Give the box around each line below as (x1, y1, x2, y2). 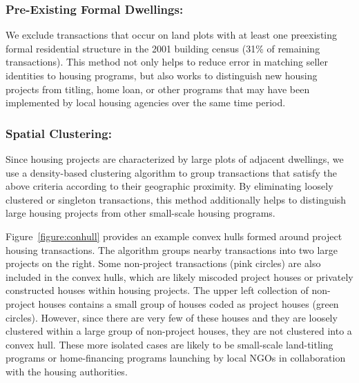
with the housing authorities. (6, 364, 128, 378)
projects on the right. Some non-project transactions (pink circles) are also (6, 256, 321, 271)
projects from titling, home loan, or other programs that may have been (6, 81, 310, 96)
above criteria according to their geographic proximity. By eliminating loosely (6, 179, 333, 193)
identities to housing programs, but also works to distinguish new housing (6, 68, 318, 82)
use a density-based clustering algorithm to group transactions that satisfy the (6, 165, 337, 179)
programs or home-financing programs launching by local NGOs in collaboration (6, 351, 346, 365)
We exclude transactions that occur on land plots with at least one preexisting (6, 28, 338, 42)
